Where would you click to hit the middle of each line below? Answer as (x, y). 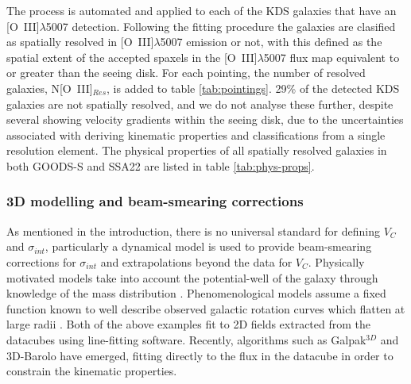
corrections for (41, 261)
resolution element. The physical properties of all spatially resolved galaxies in (197, 150)
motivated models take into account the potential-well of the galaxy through (192, 277)
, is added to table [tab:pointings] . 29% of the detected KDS (253, 88)
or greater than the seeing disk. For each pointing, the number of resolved (186, 73)
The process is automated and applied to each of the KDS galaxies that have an (202, 10)
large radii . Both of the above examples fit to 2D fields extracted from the (189, 324)
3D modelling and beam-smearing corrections (155, 201)
